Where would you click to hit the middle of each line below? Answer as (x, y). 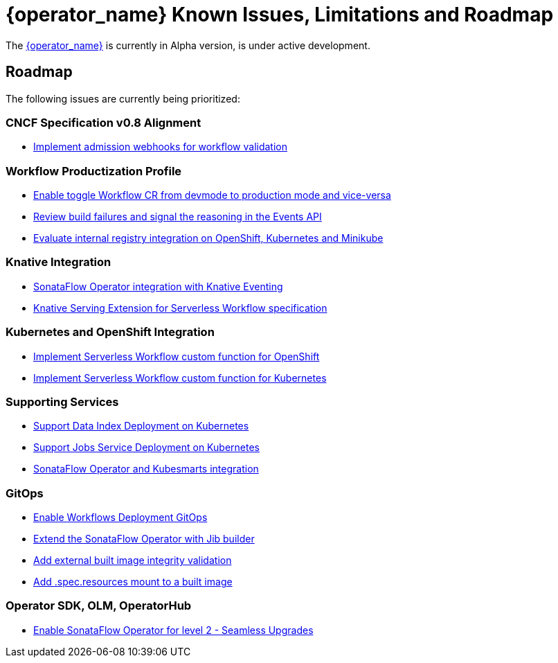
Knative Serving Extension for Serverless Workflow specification (180, 308)
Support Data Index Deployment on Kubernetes (141, 426)
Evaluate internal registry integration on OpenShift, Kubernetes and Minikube (208, 238)
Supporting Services (62, 401)
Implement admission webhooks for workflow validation (161, 147)
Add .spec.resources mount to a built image (133, 582)
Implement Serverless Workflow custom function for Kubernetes (180, 378)
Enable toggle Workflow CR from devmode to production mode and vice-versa (212, 195)
